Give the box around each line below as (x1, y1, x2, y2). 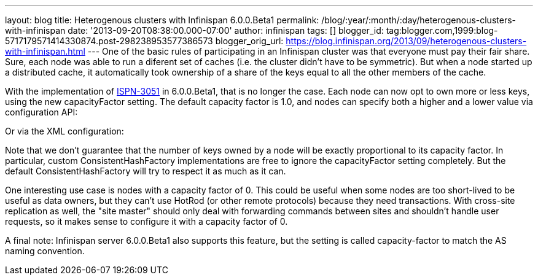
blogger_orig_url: (215, 36, 284, 46)
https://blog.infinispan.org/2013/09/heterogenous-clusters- (286, 36, 527, 46)
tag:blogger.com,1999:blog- (386, 25, 498, 36)
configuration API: (5, 107, 78, 117)
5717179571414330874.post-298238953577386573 (5, 36, 213, 46)
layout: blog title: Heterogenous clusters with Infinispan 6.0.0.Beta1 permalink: (5, 15, 319, 25)
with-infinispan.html (5, 46, 85, 56)
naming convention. (5, 246, 85, 256)
